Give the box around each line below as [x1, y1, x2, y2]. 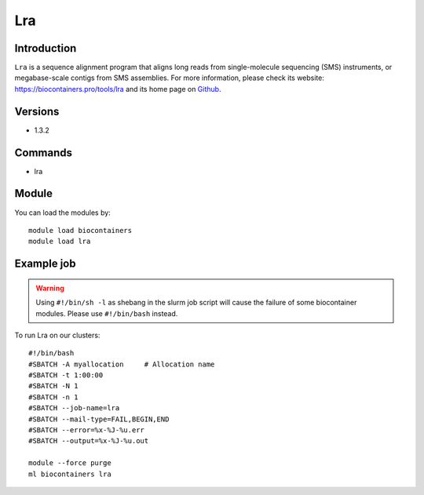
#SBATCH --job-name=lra [28, 404, 120, 413]
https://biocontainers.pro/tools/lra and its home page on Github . [14, 84, 221, 93]
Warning [35, 283, 64, 293]
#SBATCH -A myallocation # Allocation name [28, 359, 215, 369]
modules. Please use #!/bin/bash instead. [35, 308, 178, 318]
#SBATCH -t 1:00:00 [28, 371, 104, 380]
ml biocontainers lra [28, 469, 111, 479]
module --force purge [28, 459, 111, 468]
